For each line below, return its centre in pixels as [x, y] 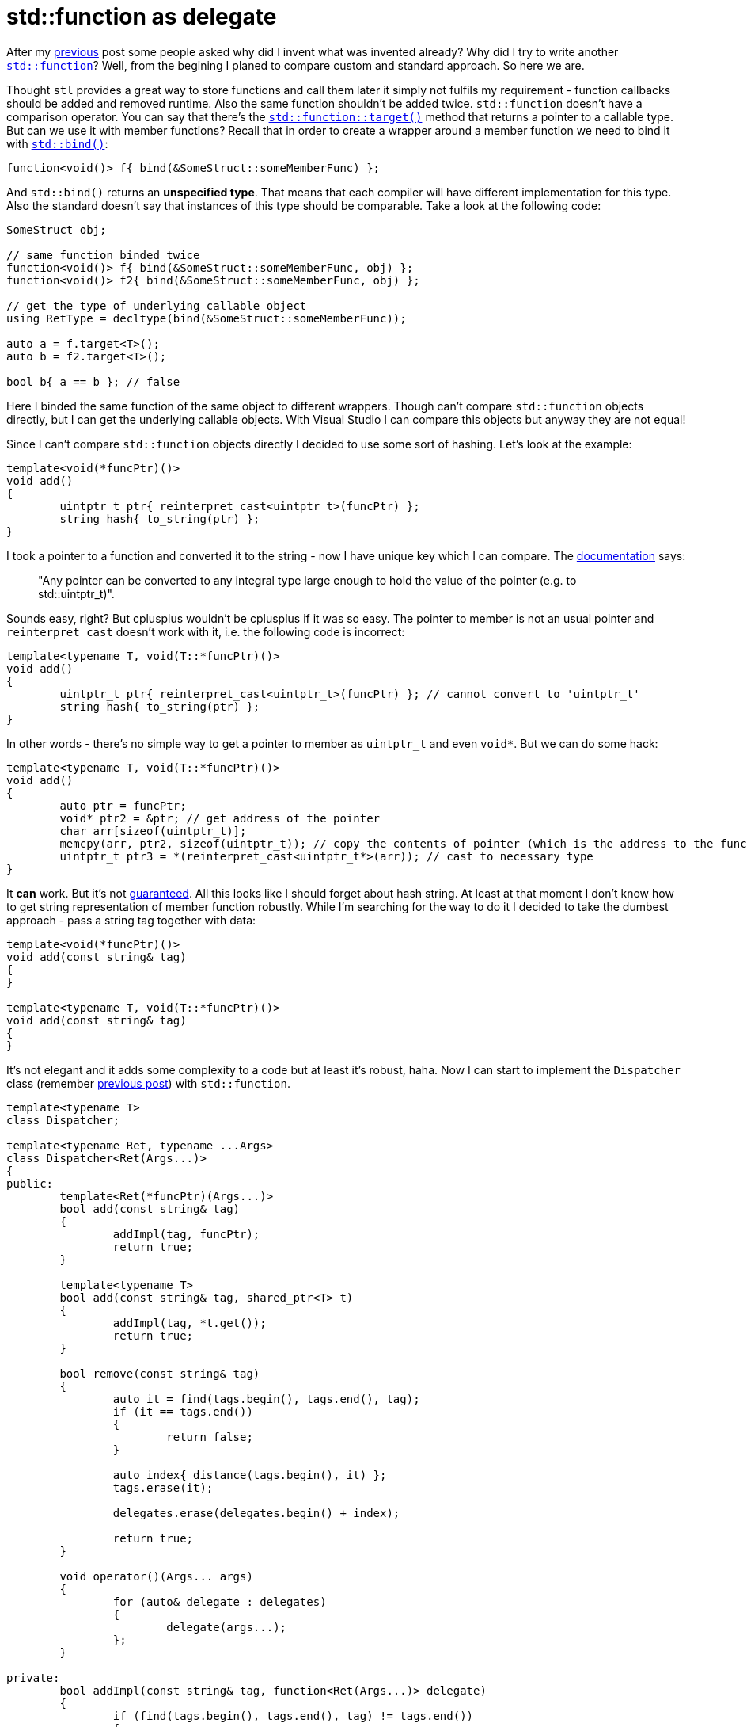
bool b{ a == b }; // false [93, 381]
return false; [210, 1437]
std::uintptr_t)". [76, 593]
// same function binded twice [103, 255]
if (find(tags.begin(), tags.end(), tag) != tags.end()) [293, 1716]
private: [33, 1677]
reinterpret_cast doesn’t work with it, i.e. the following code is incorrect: [206, 631]
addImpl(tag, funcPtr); [186, 1234]
